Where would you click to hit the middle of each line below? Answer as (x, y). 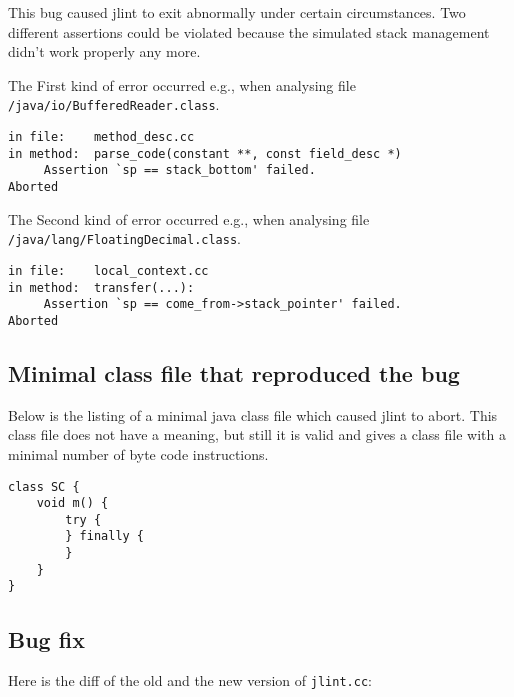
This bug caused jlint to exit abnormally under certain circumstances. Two (237, 12)
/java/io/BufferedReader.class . (114, 104)
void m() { (72, 503)
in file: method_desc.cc (101, 137)
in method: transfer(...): (101, 287)
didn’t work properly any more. (104, 51)
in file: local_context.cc (108, 270)
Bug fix (46, 638)
